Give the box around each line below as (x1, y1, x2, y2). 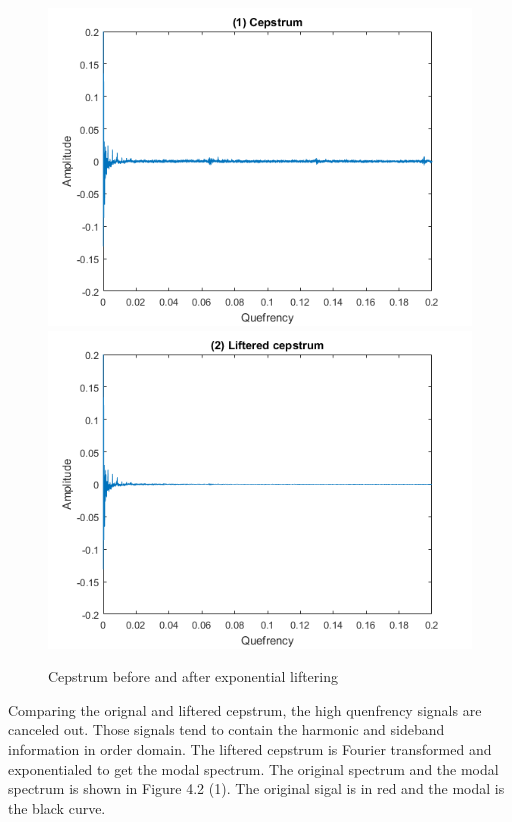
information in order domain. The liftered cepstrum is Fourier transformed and (8, 738, 492, 759)
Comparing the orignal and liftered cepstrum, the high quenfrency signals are (8, 699, 482, 720)
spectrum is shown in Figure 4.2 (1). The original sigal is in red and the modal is (8, 778, 505, 799)
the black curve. (8, 797, 106, 818)
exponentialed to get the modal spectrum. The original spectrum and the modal (8, 758, 499, 779)
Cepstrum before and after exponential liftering (48, 666, 338, 687)
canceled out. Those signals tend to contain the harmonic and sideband (8, 719, 445, 740)
